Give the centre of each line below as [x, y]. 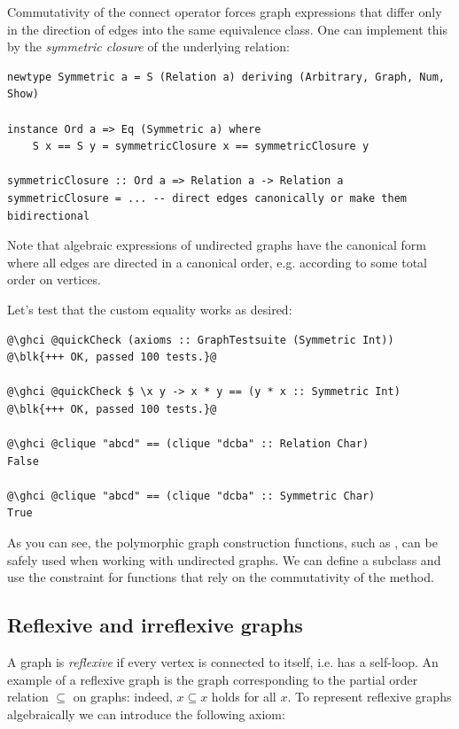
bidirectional [49, 216]
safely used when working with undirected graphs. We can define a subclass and [224, 559]
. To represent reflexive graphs [370, 697]
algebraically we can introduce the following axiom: [146, 713]
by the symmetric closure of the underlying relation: [148, 47]
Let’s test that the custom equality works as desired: [150, 309]
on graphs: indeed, [123, 697]
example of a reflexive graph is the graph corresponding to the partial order [213, 679]
